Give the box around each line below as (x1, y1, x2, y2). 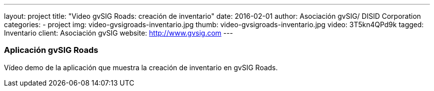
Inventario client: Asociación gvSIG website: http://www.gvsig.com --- (4, 29, 233, 37)
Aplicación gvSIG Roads (4, 45, 99, 55)
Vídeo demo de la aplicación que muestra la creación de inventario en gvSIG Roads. (4, 63, 278, 72)
